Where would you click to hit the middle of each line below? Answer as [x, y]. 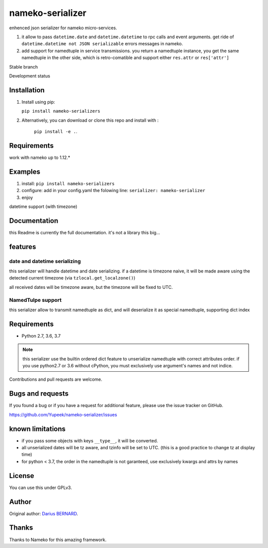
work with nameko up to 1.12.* [40, 157]
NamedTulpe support [35, 300]
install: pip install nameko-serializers [68, 183]
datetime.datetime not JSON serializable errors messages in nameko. [102, 44]
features [23, 246]
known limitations [37, 429]
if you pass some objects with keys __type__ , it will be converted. [90, 441]
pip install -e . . [56, 131]
